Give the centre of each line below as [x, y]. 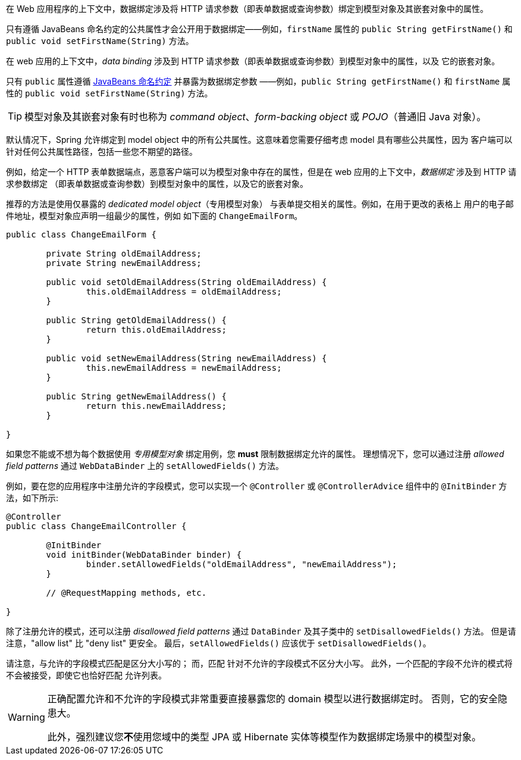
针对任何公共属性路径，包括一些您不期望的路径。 [102, 151]
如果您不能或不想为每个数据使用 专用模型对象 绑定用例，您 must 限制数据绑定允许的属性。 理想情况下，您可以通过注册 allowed [255, 454]
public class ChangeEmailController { [96, 526]
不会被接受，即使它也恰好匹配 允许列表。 [86, 675]
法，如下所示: [32, 498]
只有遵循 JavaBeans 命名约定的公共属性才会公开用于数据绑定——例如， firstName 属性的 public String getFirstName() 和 [259, 29]
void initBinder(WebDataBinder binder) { [144, 555]
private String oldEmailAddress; [124, 254]
